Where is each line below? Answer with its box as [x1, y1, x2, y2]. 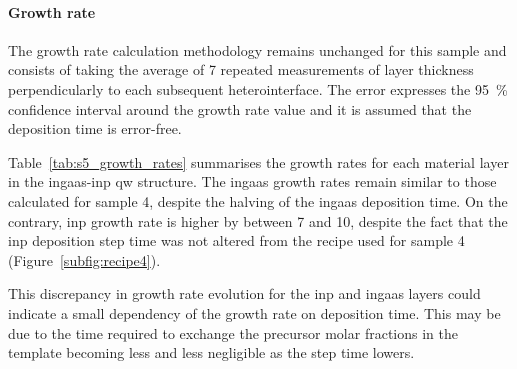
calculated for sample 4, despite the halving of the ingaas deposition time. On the [8, 190, 508, 211]
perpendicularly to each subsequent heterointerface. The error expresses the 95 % [8, 78, 508, 99]
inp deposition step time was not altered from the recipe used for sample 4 [8, 230, 465, 251]
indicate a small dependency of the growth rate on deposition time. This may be [8, 302, 501, 323]
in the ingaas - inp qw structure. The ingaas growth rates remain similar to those [8, 171, 497, 192]
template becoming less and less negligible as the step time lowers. [8, 342, 415, 363]
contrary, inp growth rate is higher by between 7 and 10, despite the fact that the [8, 210, 508, 231]
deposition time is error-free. [8, 118, 182, 139]
